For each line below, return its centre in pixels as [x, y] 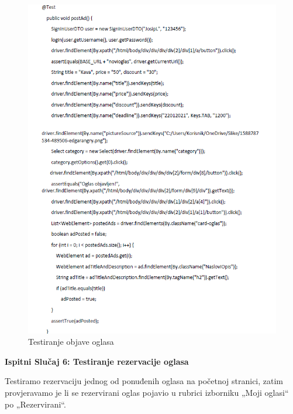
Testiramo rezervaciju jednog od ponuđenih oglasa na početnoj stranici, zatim [144, 381]
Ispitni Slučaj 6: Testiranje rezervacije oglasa [97, 361]
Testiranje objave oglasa [71, 342]
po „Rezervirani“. [35, 404]
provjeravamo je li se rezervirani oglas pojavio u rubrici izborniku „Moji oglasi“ [147, 392]
